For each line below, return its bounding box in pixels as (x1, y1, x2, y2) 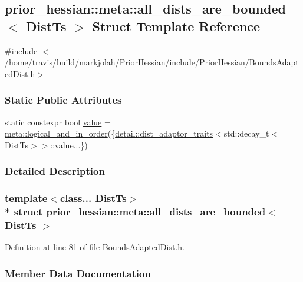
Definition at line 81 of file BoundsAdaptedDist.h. (5, 241, 185, 253)
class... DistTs (60, 191, 127, 205)
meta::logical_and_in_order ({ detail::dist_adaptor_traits (5, 127, 213, 140)
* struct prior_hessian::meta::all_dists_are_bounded (5, 204, 266, 219)
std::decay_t (223, 127, 269, 140)
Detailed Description (5, 164, 105, 178)
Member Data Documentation (5, 266, 151, 280)
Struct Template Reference (92, 16, 261, 35)
